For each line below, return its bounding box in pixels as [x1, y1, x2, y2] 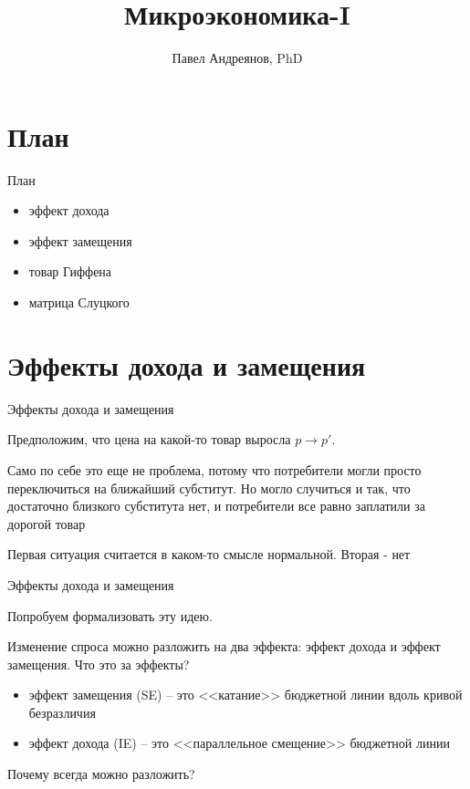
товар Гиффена [28, 262, 112, 281]
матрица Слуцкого [28, 293, 130, 312]
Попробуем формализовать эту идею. [7, 606, 213, 625]
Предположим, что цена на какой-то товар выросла [7, 430, 291, 449]
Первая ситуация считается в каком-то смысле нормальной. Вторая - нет [7, 545, 411, 564]
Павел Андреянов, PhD [172, 48, 303, 67]
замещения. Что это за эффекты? [7, 654, 190, 673]
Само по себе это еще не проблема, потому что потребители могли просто [7, 460, 422, 479]
